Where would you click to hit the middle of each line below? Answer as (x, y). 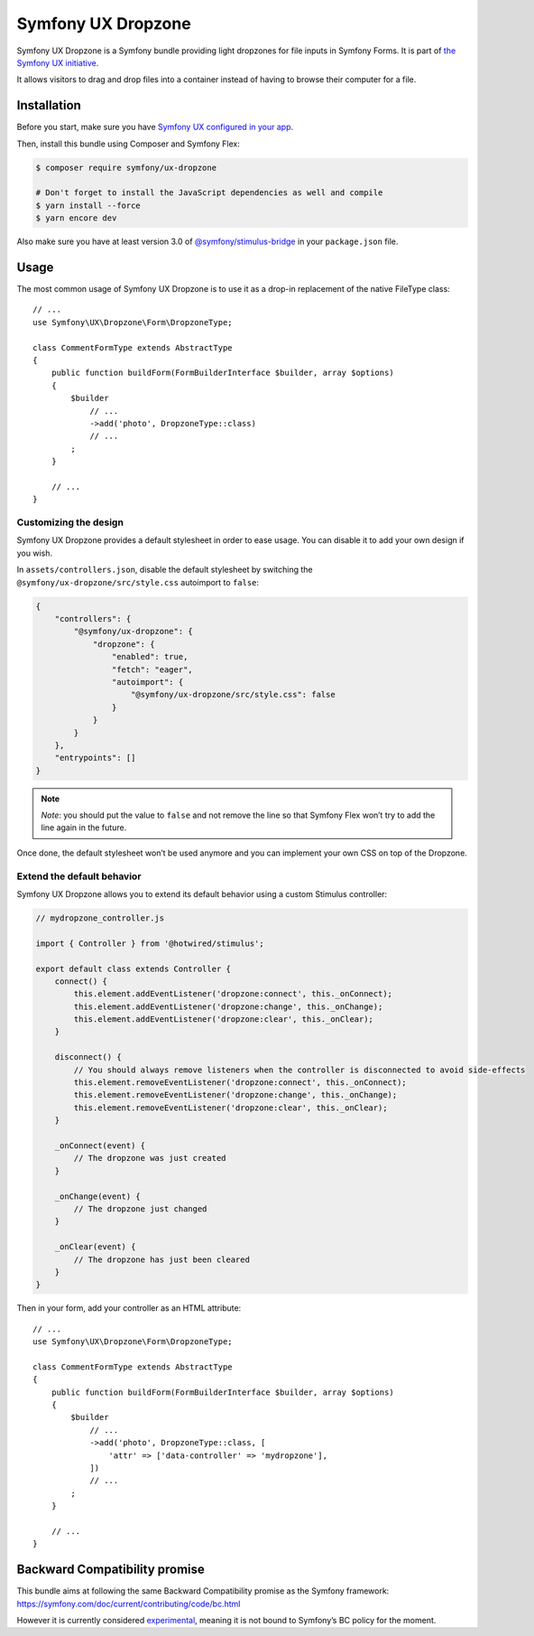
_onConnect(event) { (100, 1146)
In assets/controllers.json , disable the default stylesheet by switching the (165, 570)
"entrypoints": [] (95, 758)
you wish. (35, 553)
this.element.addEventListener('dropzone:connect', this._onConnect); (233, 994)
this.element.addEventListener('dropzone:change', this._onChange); (228, 1006)
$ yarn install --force (88, 205)
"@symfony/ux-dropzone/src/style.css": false (233, 695)
